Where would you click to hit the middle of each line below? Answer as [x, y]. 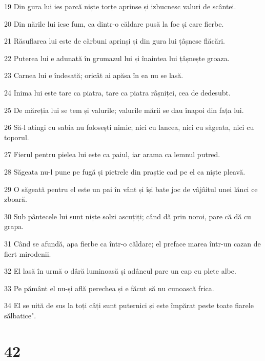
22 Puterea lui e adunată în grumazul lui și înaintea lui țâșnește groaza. [117, 58]
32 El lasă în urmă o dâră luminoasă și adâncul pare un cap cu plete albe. [120, 271]
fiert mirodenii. [28, 253]
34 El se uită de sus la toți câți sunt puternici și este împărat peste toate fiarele [129, 305]
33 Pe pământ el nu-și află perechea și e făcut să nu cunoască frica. [109, 288]
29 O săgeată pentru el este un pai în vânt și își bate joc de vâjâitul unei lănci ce [131, 189]
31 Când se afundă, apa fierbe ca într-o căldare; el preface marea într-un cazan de [132, 243]
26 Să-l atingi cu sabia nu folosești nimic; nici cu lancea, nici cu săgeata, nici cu [129, 127]
